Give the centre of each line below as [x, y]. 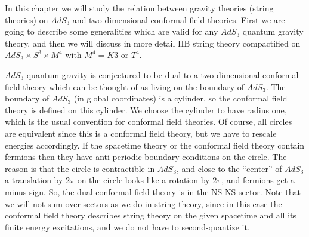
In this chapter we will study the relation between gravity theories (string [139, 8]
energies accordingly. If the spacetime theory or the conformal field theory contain [155, 145]
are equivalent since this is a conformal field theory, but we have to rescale [141, 133]
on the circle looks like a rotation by [143, 180]
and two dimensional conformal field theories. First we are [179, 19]
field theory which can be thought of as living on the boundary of [125, 86]
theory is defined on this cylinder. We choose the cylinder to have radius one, [146, 110]
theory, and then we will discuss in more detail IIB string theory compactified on [153, 43]
